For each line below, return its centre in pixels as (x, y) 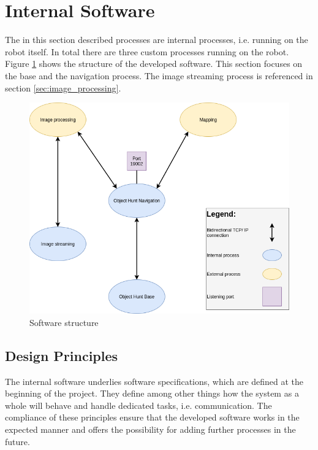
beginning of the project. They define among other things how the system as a (152, 393)
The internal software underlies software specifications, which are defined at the (154, 381)
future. (17, 441)
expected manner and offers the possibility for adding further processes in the (150, 429)
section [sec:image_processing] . (63, 87)
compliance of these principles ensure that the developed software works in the (152, 417)
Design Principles (62, 355)
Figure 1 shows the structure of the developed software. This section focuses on (154, 64)
